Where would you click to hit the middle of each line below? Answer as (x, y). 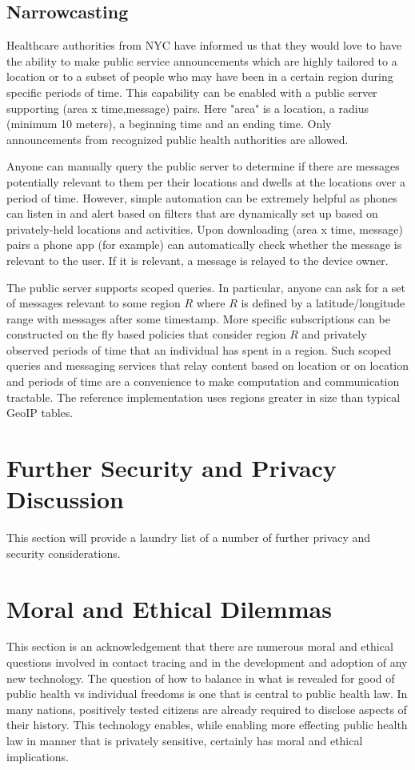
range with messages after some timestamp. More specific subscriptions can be (198, 318)
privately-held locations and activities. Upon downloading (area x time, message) (205, 229)
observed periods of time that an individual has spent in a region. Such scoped (199, 349)
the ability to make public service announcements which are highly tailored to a (202, 60)
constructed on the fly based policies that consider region (146, 334)
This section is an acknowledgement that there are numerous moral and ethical (200, 646)
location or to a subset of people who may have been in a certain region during (200, 76)
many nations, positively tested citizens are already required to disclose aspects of (207, 709)
